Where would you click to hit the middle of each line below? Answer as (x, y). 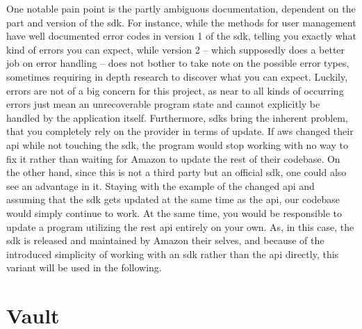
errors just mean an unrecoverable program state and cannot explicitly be (163, 104)
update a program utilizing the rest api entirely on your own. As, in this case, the (180, 226)
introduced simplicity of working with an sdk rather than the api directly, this (173, 254)
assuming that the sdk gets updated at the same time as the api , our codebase (173, 199)
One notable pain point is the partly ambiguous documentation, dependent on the (181, 8)
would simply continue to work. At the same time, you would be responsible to (174, 212)
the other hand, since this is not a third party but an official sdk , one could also (176, 172)
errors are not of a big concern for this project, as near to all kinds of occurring (175, 90)
